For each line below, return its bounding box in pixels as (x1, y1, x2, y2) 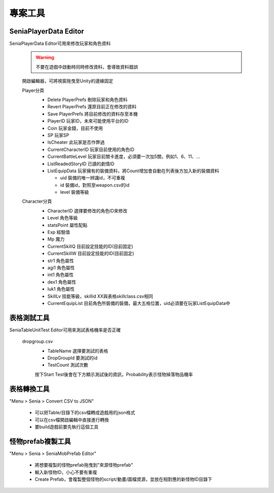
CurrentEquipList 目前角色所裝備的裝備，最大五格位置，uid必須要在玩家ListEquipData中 (47, 300, 230, 306)
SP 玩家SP (47, 132, 70, 138)
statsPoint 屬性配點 (47, 222, 88, 228)
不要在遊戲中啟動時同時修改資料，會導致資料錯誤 (36, 64, 138, 70)
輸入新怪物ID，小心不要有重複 (35, 469, 97, 475)
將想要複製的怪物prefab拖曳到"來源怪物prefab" (35, 462, 133, 468)
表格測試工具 (9, 313, 50, 322)
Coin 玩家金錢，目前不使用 (47, 125, 104, 131)
